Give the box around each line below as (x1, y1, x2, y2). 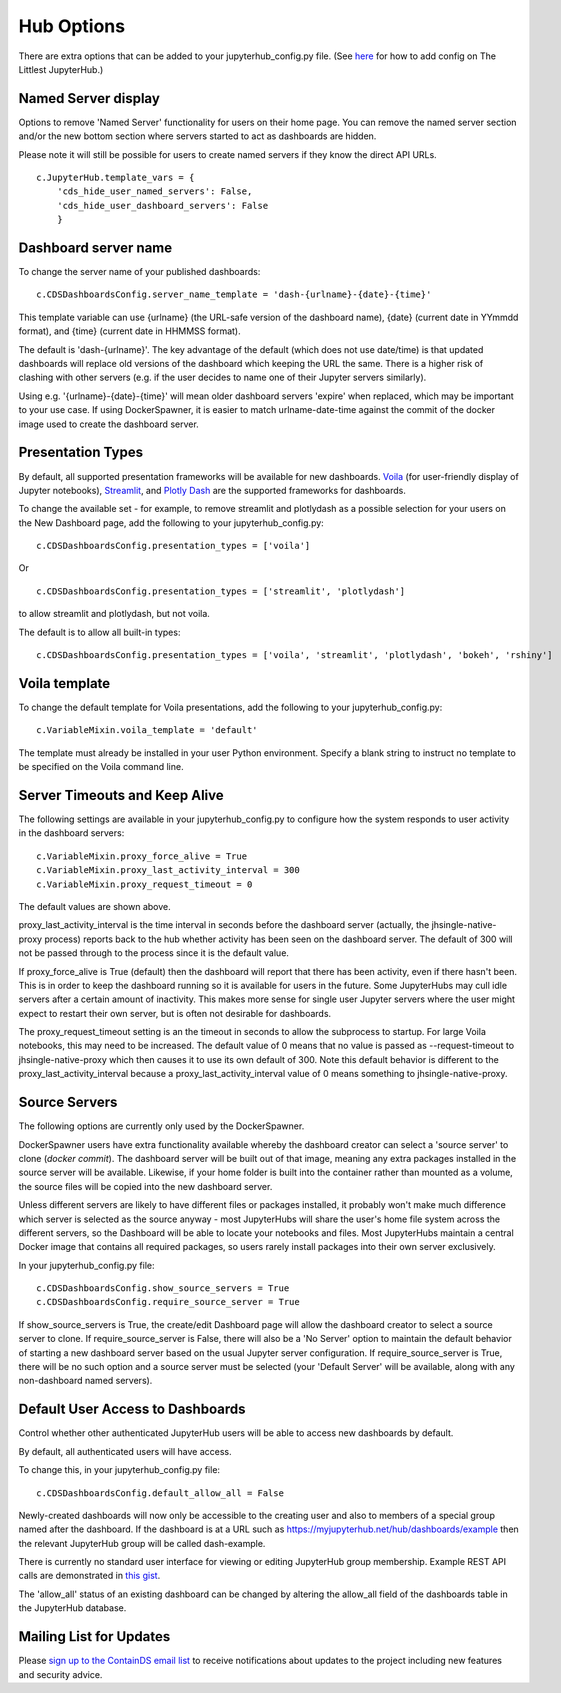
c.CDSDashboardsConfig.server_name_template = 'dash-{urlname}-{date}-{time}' (36, 289, 432, 300)
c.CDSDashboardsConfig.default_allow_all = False (36, 1487, 285, 1499)
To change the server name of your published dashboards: (18, 266, 261, 278)
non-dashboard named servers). (18, 1375, 153, 1387)
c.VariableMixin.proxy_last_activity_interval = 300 (36, 865, 300, 876)
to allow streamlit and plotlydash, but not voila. (18, 608, 210, 620)
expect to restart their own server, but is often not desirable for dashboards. (18, 1007, 332, 1019)
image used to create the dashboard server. (18, 418, 199, 430)
